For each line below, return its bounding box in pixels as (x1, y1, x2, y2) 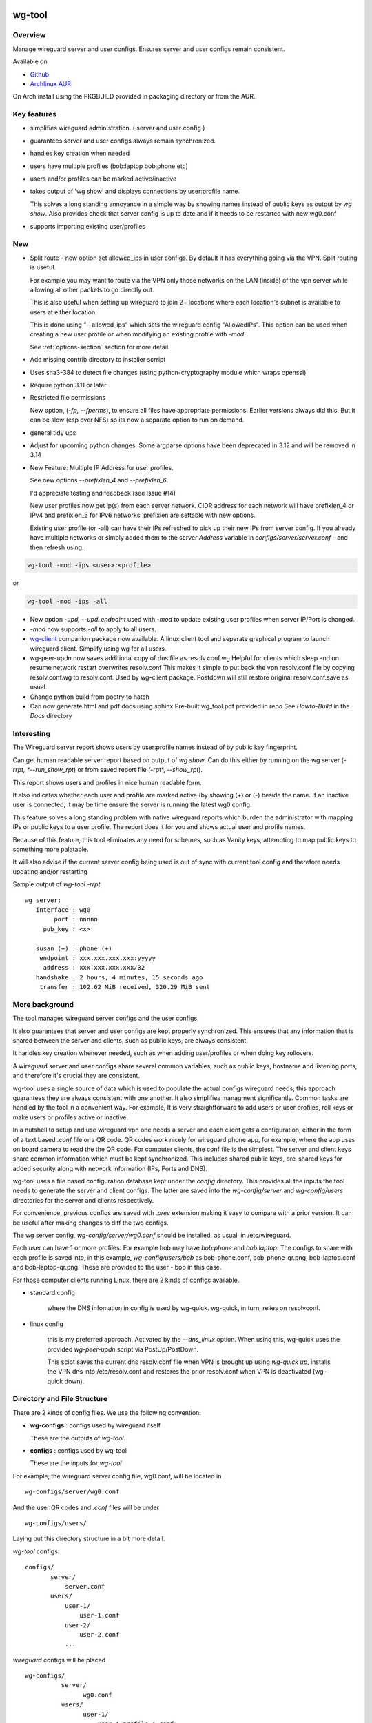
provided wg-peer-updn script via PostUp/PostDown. (47, 1345, 199, 1354)
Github (30, 70, 50, 79)
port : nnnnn (54, 915, 98, 924)
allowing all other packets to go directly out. (30, 285, 154, 294)
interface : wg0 (35, 906, 91, 913)
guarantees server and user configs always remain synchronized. (30, 136, 216, 145)
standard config (30, 1288, 75, 1296)
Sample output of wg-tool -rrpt (12, 880, 101, 888)
